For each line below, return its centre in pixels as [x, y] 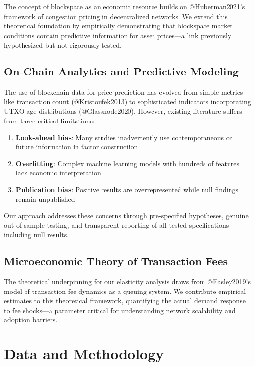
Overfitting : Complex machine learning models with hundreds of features [127, 163]
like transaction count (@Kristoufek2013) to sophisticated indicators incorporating [127, 101]
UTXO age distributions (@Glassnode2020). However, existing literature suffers [123, 111]
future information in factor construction [77, 147]
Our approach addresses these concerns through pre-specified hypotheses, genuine [126, 215]
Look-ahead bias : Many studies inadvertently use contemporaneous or [124, 137]
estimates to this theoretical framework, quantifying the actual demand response [125, 301]
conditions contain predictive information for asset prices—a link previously [118, 35]
